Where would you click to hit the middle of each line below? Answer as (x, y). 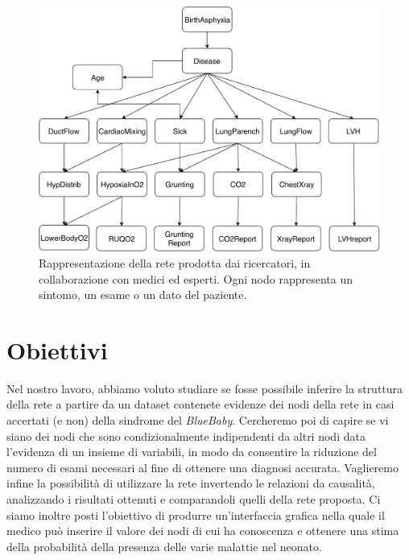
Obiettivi (57, 349)
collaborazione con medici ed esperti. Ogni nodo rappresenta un (196, 278)
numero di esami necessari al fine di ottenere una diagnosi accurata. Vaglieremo (202, 467)
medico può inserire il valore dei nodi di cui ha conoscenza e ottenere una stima (203, 531)
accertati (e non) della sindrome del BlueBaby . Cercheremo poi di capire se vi (198, 420)
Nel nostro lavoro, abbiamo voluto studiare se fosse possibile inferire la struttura (205, 388)
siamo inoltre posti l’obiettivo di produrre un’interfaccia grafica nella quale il (196, 514)
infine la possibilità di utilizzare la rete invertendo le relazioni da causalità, (191, 483)
